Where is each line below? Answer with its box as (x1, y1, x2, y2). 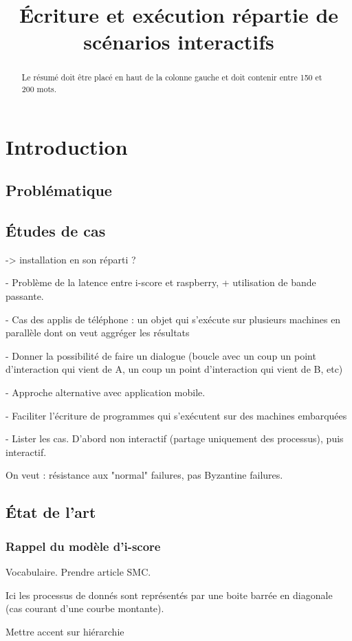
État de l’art (5, 501, 96, 523)
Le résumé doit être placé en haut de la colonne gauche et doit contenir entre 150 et (21, 72, 322, 83)
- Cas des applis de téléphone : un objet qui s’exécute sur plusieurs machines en (5, 312, 341, 326)
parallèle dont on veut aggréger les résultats (5, 325, 190, 340)
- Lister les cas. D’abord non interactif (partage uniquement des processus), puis (5, 431, 344, 446)
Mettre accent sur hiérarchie (5, 624, 124, 638)
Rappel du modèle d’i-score (5, 537, 161, 554)
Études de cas (5, 220, 106, 241)
